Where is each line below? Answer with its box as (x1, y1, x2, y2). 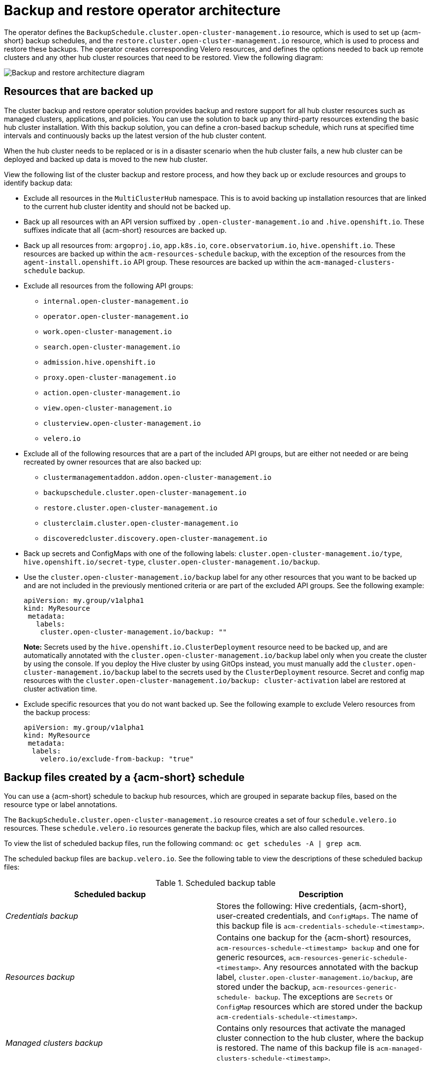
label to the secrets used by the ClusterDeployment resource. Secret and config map (141, 667, 425, 676)
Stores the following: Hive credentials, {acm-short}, (216, 901, 407, 911)
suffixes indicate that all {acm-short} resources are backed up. (24, 225, 227, 234)
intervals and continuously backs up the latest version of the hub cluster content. (4, 131, 267, 140)
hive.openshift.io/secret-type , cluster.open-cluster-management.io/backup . (24, 557, 320, 566)
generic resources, (216, 952, 286, 963)
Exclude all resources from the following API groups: (24, 281, 193, 290)
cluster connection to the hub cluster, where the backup (216, 1033, 424, 1043)
